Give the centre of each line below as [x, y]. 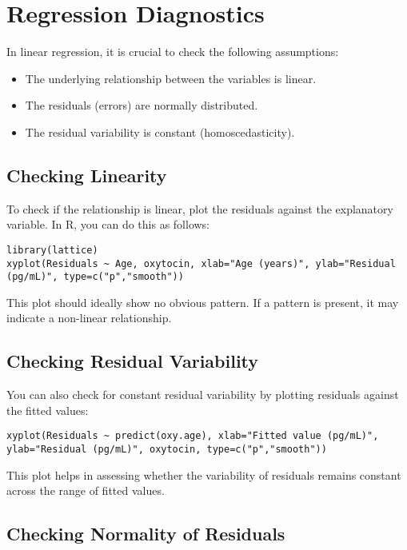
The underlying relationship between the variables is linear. [171, 78]
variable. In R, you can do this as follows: [108, 224]
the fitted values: [48, 410]
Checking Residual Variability [133, 361]
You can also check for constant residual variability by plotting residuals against [203, 395]
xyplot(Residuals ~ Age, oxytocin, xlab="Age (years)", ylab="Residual [201, 263]
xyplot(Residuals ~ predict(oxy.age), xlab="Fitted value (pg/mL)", [193, 436]
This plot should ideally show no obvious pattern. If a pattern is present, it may [203, 302]
